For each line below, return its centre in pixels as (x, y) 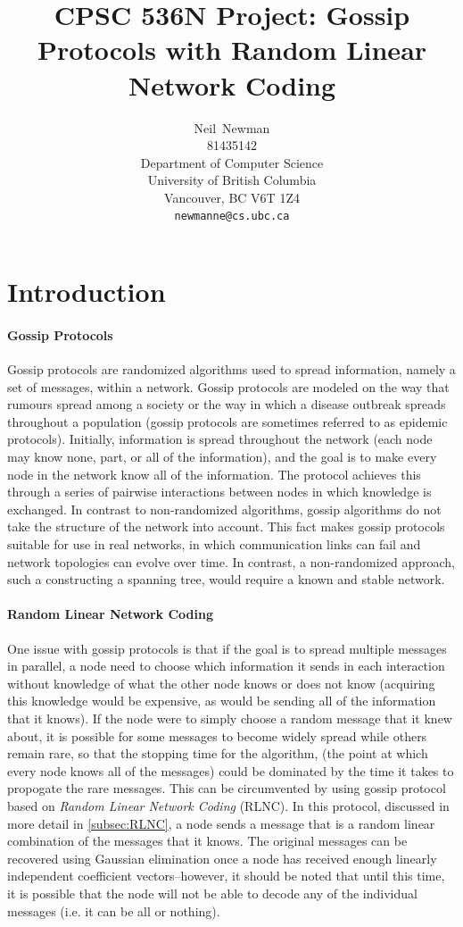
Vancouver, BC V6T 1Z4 (232, 197)
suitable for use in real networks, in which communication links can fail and (214, 544)
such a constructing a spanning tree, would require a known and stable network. (226, 579)
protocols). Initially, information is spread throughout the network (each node (220, 439)
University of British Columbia (232, 180)
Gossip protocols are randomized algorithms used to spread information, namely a (231, 369)
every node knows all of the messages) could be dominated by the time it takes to (231, 770)
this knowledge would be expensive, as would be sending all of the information (222, 701)
